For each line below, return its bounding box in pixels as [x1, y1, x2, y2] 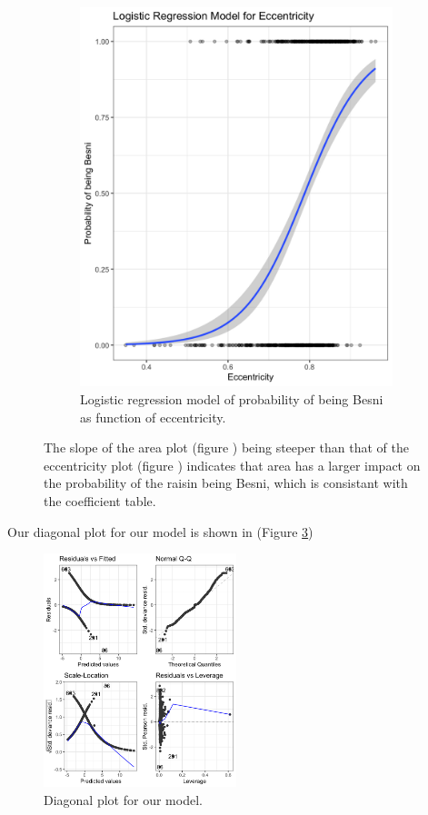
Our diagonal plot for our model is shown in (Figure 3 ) [7, 522, 314, 541]
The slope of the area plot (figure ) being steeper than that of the [44, 438, 409, 457]
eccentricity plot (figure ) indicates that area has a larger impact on [44, 455, 421, 474]
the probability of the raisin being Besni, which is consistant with [44, 473, 408, 492]
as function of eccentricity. [80, 407, 226, 426]
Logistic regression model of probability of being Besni [80, 389, 383, 408]
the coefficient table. [44, 491, 156, 510]
